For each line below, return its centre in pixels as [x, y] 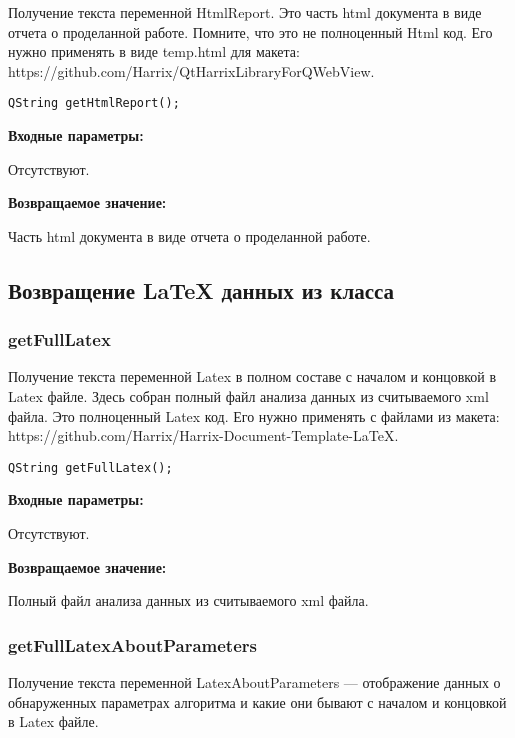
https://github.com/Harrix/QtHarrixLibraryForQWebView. [191, 70]
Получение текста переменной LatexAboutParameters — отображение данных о [254, 682]
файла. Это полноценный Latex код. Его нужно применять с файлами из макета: [254, 415]
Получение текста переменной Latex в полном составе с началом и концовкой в [252, 376]
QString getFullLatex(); [90, 467]
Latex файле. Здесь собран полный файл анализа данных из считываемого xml [248, 396]
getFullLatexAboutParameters [132, 644]
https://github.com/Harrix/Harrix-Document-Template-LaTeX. [203, 435]
